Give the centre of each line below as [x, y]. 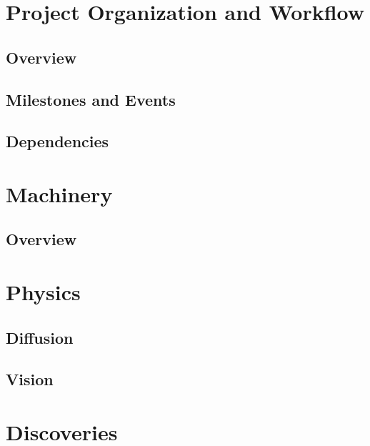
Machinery [59, 193]
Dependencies [57, 141]
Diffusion [40, 337]
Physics [43, 292]
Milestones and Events [91, 99]
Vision [30, 379]
